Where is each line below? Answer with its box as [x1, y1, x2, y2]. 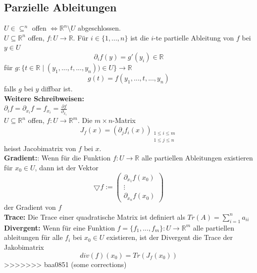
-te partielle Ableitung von [154, 32, 234, 42]
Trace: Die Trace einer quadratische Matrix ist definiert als [4, 211, 185, 222]
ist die [130, 32, 149, 42]
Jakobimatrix [4, 241, 44, 252]
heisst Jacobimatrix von [4, 143, 76, 153]
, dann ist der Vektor [35, 162, 99, 172]
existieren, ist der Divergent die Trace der [106, 232, 233, 242]
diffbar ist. [41, 83, 73, 93]
